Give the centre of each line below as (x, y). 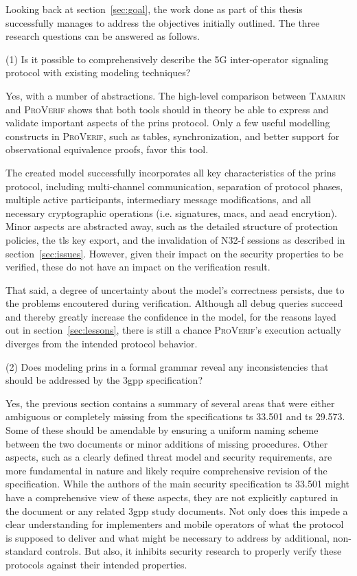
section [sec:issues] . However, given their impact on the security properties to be (174, 253)
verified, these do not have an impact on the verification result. (138, 267)
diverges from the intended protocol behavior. (102, 344)
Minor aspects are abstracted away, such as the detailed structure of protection (172, 226)
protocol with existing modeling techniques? (98, 72)
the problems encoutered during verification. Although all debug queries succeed (174, 303)
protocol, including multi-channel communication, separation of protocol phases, (174, 186)
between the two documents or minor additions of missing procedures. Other (167, 443)
